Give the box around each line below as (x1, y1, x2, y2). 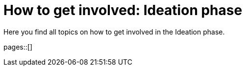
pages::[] (3, 42, 32, 51)
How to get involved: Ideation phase (3, 2, 243, 18)
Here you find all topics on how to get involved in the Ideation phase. (3, 27, 225, 36)
